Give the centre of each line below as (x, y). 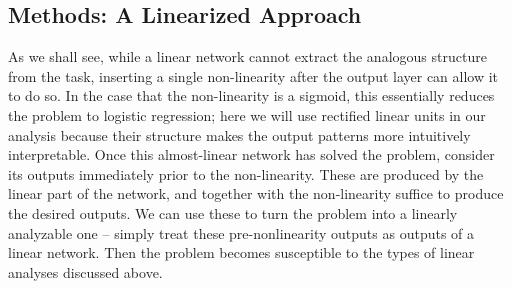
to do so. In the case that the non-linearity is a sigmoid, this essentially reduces (251, 95)
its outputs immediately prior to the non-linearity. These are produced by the (246, 173)
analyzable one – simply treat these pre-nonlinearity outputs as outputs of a (241, 232)
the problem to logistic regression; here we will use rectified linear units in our (247, 114)
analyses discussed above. (85, 271)
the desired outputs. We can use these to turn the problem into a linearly (233, 212)
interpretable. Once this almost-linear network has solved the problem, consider (251, 154)
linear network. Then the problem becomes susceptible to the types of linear (241, 252)
